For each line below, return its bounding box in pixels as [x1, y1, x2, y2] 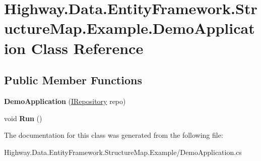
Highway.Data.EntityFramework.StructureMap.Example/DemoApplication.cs [4, 146, 242, 157]
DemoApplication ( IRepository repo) [4, 95, 126, 106]
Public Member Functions [4, 72, 142, 88]
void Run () [4, 113, 42, 123]
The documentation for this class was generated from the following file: [4, 130, 223, 140]
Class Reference [31, 37, 144, 58]
